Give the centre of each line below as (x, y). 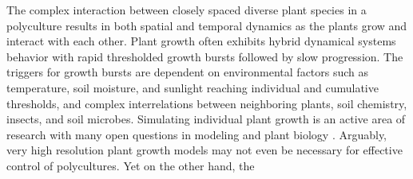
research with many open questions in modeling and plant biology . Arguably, (197, 134)
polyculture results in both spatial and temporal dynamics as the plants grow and (207, 25)
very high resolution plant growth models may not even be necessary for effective (205, 150)
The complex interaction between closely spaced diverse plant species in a (187, 10)
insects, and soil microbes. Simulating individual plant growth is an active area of (206, 119)
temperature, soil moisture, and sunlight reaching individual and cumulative (193, 87)
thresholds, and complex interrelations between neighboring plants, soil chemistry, (207, 103)
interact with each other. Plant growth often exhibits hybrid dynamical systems (201, 41)
